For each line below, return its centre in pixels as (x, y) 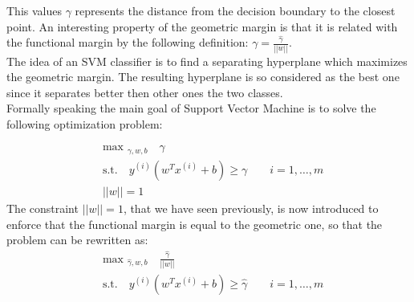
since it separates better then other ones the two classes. (145, 92)
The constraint (43, 208)
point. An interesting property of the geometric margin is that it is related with (202, 26)
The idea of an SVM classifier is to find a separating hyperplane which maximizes (207, 61)
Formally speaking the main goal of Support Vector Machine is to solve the (191, 108)
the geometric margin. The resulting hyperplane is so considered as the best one (203, 77)
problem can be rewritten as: (77, 240)
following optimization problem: (85, 123)
